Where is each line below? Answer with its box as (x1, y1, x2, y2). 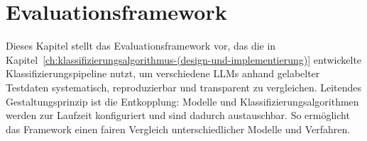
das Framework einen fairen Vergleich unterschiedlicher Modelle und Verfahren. (6, 121, 351, 136)
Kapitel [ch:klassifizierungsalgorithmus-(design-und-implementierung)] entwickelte (6, 52, 362, 67)
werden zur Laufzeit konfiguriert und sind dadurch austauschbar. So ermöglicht (6, 108, 350, 123)
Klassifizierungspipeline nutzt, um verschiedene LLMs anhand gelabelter (6, 66, 320, 81)
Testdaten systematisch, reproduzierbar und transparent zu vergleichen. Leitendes (6, 79, 362, 94)
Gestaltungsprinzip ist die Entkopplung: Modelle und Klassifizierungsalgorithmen (6, 94, 359, 108)
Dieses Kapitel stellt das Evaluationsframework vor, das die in (6, 38, 276, 53)
